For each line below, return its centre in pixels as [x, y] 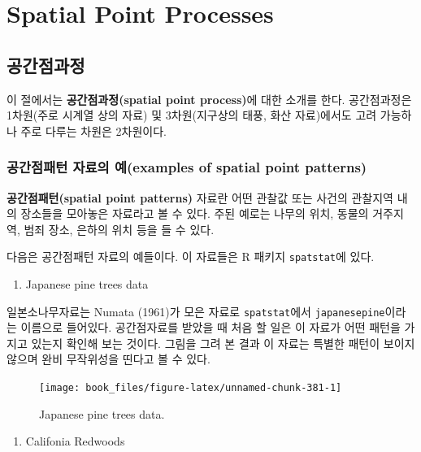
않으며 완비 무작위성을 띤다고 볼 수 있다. [109, 359]
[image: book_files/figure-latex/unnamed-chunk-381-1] [191, 388]
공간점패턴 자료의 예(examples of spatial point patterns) [187, 167]
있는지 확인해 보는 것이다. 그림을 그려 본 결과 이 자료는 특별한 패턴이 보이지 [223, 343]
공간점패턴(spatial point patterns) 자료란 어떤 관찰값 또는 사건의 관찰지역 [200, 197]
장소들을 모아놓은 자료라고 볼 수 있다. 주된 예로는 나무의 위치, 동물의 [195, 213]
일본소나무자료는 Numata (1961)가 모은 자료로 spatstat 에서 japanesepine [196, 311]
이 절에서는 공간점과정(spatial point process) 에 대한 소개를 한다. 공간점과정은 [209, 99]
